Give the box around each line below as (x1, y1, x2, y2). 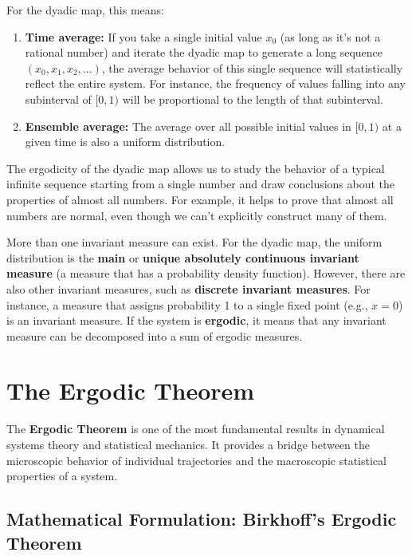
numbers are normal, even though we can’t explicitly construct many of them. (6, 207, 387, 223)
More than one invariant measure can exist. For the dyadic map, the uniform (6, 234, 383, 250)
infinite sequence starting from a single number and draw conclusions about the (6, 175, 395, 192)
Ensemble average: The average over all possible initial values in (25, 117, 351, 134)
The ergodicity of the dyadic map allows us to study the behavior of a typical (6, 160, 385, 176)
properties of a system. (6, 467, 118, 484)
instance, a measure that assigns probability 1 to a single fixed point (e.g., (6, 296, 368, 313)
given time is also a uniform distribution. (25, 133, 226, 150)
